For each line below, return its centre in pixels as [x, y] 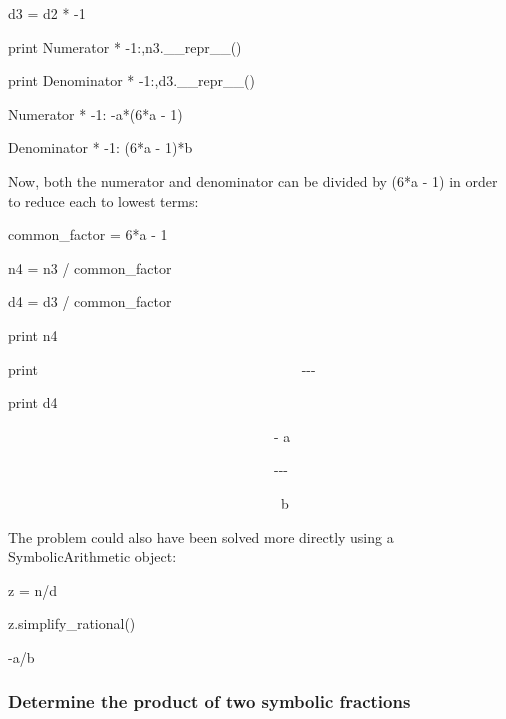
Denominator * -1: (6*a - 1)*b [100, 147]
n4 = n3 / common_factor [90, 267]
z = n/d [32, 589]
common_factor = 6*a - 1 [88, 234]
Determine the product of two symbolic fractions [209, 701]
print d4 [33, 402]
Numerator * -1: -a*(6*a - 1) [95, 113]
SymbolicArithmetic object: [92, 556]
